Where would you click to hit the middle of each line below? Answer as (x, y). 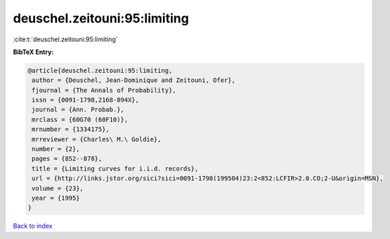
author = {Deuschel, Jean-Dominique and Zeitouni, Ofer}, (134, 80)
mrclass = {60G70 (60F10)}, (80, 120)
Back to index (33, 226)
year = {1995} (56, 198)
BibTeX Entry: (33, 52)
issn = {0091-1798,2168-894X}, (86, 100)
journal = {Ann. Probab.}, (78, 110)
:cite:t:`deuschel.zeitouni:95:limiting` (66, 39)
